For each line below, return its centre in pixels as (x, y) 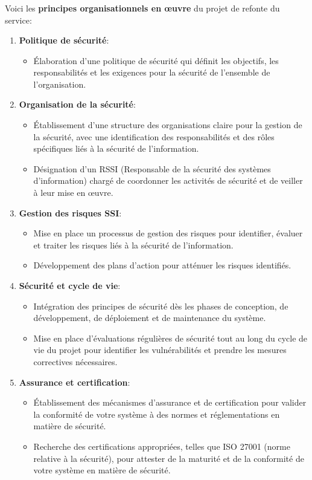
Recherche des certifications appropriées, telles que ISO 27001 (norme (162, 446)
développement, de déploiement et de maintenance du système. (150, 318)
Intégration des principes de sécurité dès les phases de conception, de (161, 306)
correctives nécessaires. (75, 361)
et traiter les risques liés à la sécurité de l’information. (133, 245)
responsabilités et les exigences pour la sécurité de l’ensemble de (152, 72)
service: (18, 20)
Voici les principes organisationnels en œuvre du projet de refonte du (142, 8)
